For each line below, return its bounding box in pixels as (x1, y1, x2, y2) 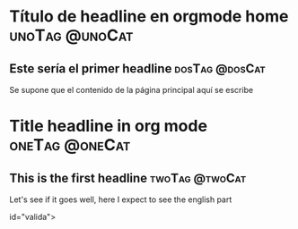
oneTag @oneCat (9, 135, 131, 156)
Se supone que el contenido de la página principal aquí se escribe (9, 85, 254, 95)
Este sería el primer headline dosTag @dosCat (9, 61, 267, 76)
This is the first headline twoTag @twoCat (9, 170, 247, 185)
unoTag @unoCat (9, 25, 134, 46)
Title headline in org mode (9, 116, 208, 136)
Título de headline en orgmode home (9, 6, 289, 27)
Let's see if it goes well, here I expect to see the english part (9, 194, 232, 205)
